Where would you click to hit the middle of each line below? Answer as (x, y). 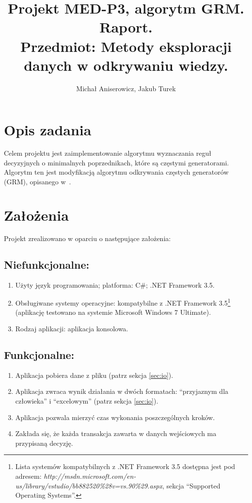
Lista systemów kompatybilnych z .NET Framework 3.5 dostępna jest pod (125, 466)
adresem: (28, 476)
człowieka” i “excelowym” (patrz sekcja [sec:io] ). (87, 400)
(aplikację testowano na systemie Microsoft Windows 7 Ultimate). (113, 312)
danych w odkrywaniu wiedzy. (126, 65)
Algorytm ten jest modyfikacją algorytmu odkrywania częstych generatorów (116, 172)
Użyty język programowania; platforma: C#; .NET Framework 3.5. (115, 284)
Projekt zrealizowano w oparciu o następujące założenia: (87, 238)
